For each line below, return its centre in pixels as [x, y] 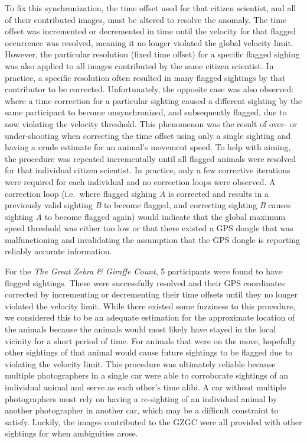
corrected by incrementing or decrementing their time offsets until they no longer [151, 294]
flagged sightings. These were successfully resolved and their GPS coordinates [145, 282]
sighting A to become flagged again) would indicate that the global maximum [145, 216]
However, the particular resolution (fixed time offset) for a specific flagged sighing [152, 54]
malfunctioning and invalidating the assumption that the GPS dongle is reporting [153, 239]
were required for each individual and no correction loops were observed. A [140, 181]
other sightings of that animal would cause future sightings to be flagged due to [149, 352]
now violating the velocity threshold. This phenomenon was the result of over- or [151, 123]
